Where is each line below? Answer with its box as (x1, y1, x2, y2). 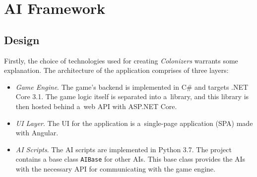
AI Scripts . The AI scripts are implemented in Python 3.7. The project (15, 144, 232, 154)
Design (4, 32, 40, 47)
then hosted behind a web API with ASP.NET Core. (15, 101, 177, 111)
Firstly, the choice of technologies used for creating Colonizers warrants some (4, 55, 238, 65)
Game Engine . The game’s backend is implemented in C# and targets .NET (15, 81, 249, 92)
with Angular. (15, 127, 59, 138)
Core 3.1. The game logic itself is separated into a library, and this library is (15, 91, 249, 102)
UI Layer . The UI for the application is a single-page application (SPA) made (15, 118, 253, 128)
